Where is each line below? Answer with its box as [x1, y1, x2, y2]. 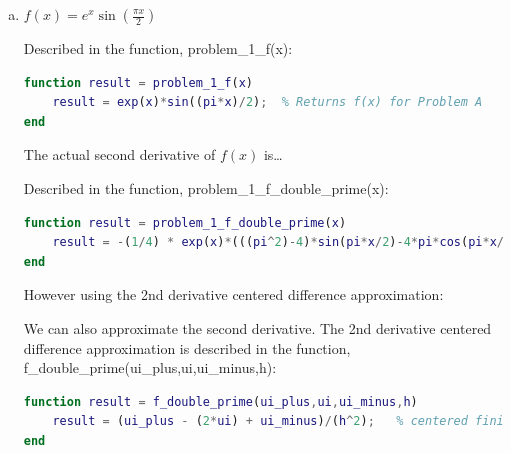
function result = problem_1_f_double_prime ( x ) [23, 215, 347, 230]
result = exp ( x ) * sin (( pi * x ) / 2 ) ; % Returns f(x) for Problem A [52, 95, 483, 110]
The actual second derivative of [23, 144, 216, 165]
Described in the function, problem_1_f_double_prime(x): [23, 177, 389, 198]
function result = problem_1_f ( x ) [23, 75, 253, 90]
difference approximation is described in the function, [23, 337, 351, 358]
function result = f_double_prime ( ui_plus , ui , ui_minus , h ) [23, 394, 418, 409]
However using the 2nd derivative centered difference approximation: [23, 284, 444, 305]
